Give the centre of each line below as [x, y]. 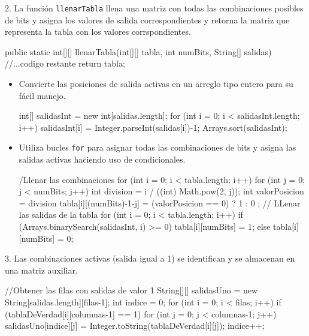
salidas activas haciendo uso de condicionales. [102, 159]
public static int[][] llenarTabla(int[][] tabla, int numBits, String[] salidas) [138, 51]
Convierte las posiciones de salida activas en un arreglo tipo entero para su [156, 84]
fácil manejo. [42, 95]
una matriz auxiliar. [41, 270]
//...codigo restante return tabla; [65, 63]
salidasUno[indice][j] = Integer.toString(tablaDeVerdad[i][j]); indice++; [135, 325]
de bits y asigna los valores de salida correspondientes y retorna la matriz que [147, 19]
